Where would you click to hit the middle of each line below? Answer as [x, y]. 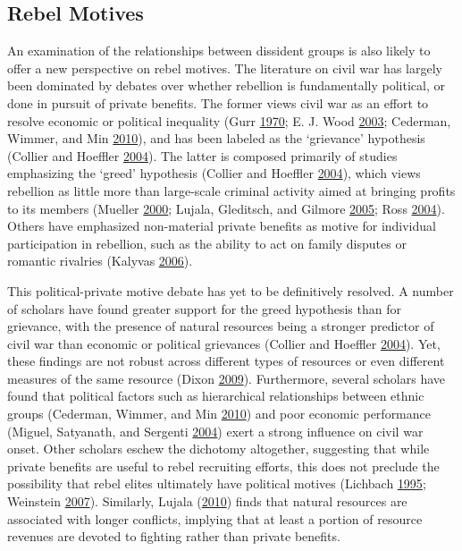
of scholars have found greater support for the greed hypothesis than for [204, 308]
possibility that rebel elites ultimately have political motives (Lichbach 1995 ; [217, 483]
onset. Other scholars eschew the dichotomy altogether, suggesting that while [218, 449]
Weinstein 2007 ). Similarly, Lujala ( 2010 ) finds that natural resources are [207, 501]
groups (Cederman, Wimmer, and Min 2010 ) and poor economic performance [219, 414]
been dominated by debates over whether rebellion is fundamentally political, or [226, 85]
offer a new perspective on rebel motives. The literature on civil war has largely [225, 68]
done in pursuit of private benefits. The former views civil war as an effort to [218, 102]
